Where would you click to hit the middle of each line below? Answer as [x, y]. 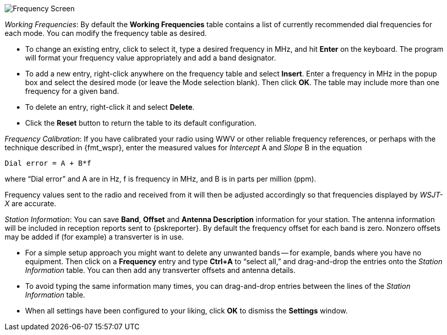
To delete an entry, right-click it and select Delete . [110, 107]
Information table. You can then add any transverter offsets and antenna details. [160, 270]
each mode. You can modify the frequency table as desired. [106, 33]
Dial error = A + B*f [48, 163]
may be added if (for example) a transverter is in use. [94, 237]
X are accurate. [31, 203]
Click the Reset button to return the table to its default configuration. [141, 123]
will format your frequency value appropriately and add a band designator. [151, 58]
